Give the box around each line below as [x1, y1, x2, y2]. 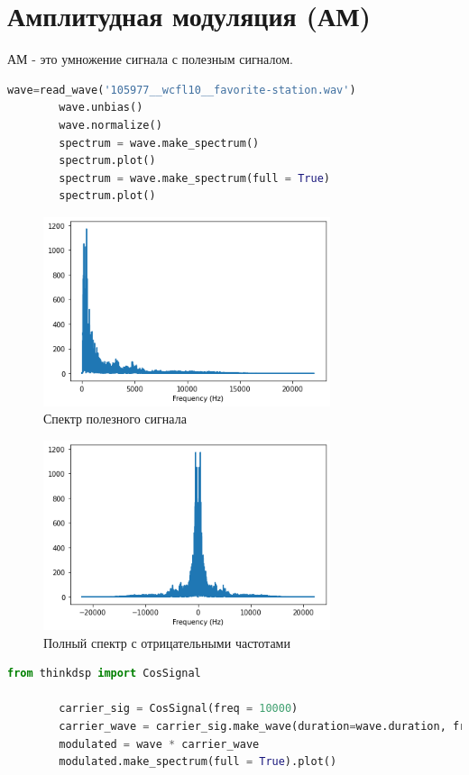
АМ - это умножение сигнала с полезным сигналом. [7, 50, 293, 68]
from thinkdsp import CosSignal [7, 667, 201, 680]
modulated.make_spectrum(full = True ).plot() [59, 755, 337, 769]
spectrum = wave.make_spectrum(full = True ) [59, 171, 331, 185]
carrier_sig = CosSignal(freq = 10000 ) [59, 702, 299, 716]
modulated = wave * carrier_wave [59, 737, 260, 751]
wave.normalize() [59, 118, 162, 132]
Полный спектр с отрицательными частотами [43, 633, 290, 652]
